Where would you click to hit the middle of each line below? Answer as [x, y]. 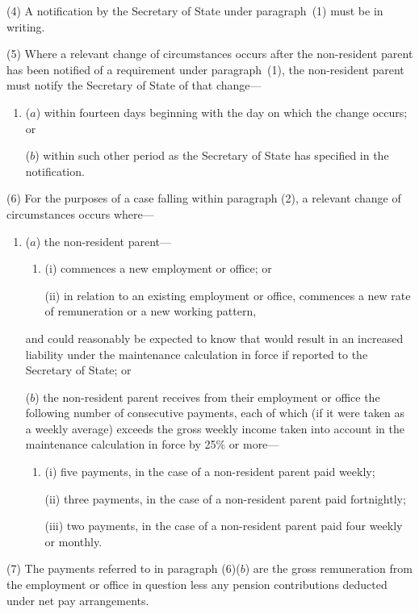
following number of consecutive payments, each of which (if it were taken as [215, 413]
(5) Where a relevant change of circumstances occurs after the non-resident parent [210, 54]
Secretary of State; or [78, 370]
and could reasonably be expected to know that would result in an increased [214, 338]
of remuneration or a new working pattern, [151, 311]
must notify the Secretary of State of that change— [134, 85]
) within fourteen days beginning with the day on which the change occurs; [222, 112]
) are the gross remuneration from [329, 568]
